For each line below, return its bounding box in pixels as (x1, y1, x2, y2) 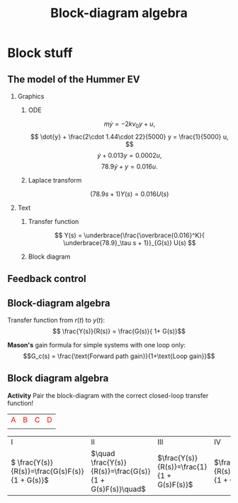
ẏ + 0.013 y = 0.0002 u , (97, 151, 162, 159)
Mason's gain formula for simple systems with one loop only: (7, 341, 186, 349)
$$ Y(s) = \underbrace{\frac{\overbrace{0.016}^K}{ (54, 231, 205, 239)
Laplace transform (28, 175, 82, 184)
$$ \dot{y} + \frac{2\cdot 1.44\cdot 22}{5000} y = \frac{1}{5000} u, (30, 132, 229, 141)
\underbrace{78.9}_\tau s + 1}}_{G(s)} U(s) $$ (63, 238, 196, 247)
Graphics (17, 92, 45, 100)
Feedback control (7, 273, 86, 285)
